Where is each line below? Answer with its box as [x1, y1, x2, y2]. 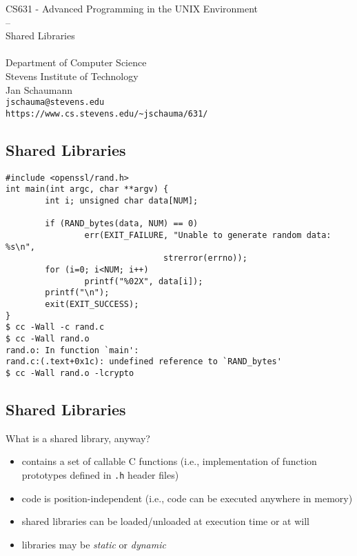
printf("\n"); [45, 288, 110, 298]
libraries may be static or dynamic [21, 537, 166, 551]
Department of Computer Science [6, 55, 147, 70]
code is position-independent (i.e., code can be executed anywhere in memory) [21, 490, 353, 505]
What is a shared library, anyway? [6, 430, 150, 445]
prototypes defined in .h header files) [21, 467, 179, 481]
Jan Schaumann [6, 82, 73, 97]
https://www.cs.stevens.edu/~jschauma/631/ [6, 108, 208, 119]
